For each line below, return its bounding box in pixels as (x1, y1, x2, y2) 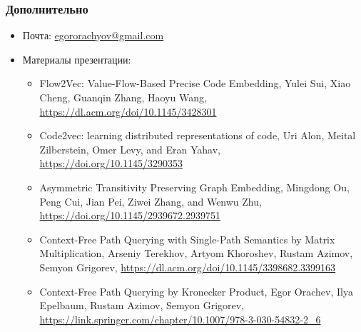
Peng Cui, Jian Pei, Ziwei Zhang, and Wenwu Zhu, (39, 193, 262, 208)
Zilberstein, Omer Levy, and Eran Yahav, (39, 141, 220, 156)
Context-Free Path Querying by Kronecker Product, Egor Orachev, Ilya (39, 283, 353, 298)
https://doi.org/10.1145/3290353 (39, 156, 183, 171)
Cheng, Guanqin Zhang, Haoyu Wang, (39, 90, 207, 104)
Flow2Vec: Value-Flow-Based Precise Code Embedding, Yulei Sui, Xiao (39, 76, 351, 91)
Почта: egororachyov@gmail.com (22, 28, 164, 43)
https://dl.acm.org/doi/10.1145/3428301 (39, 104, 217, 119)
